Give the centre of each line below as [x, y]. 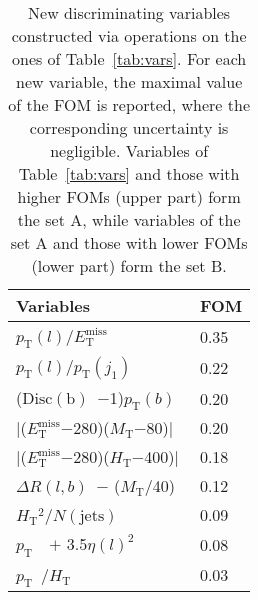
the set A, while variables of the [129, 219]
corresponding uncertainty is [129, 127]
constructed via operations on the [129, 35]
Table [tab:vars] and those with [129, 173]
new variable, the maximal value [129, 81]
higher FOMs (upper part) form [129, 196]
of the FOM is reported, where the [129, 104]
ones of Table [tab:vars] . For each [129, 58]
